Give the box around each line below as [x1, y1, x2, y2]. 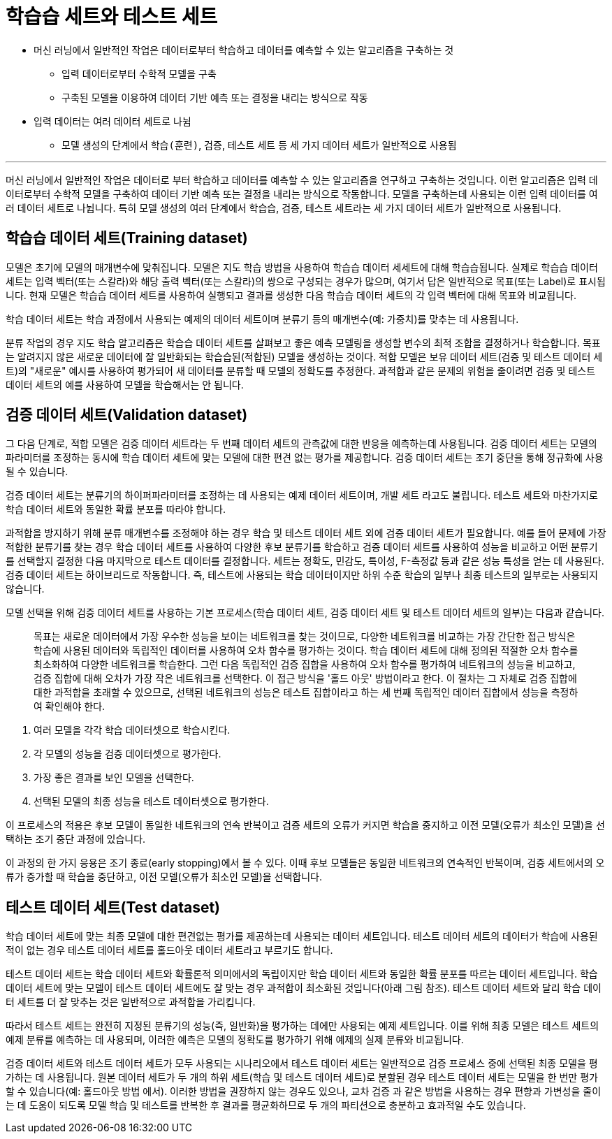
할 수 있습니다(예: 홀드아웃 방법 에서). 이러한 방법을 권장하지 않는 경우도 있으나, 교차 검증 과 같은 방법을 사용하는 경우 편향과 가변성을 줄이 [6, 1085, 602, 1098]
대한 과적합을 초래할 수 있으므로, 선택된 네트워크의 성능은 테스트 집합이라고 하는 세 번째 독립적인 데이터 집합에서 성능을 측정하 [34, 686, 578, 699]
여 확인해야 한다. [34, 700, 105, 713]
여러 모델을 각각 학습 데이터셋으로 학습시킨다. [34, 724, 231, 737]
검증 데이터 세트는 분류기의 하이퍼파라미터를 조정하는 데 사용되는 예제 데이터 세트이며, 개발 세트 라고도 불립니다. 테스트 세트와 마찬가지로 [6, 489, 598, 502]
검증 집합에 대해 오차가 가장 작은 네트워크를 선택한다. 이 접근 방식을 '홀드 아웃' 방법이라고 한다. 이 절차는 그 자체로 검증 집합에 [34, 672, 577, 685]
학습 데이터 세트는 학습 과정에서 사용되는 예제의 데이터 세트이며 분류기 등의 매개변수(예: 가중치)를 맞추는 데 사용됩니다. [6, 312, 519, 325]
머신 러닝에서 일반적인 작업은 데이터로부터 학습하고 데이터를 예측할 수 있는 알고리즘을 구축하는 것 [34, 43, 454, 56]
